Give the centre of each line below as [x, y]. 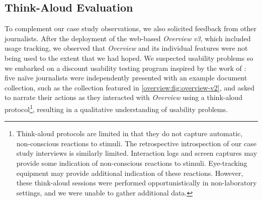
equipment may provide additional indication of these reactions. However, [130, 173]
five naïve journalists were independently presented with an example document [126, 78]
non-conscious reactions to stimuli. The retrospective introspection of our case [136, 143]
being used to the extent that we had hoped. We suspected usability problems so [129, 58]
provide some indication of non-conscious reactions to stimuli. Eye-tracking [132, 163]
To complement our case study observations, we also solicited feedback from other [131, 28]
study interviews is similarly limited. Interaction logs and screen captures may [137, 153]
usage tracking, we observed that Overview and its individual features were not [126, 48]
